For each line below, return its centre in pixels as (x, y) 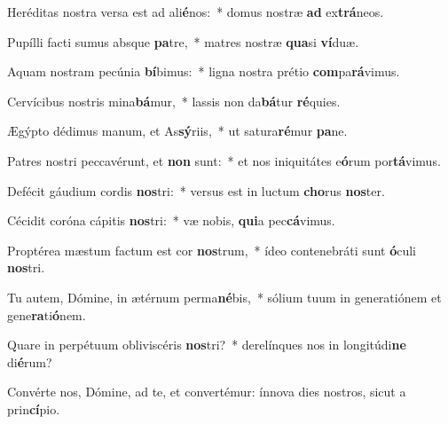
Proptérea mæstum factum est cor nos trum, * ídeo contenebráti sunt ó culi (212, 250)
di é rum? (30, 361)
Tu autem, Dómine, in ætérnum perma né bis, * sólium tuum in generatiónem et (224, 297)
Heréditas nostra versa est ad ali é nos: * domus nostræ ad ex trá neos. (196, 12)
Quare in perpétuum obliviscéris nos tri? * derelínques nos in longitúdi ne (207, 345)
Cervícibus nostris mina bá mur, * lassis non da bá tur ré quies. (174, 101)
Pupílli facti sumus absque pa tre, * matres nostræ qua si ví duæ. (183, 41)
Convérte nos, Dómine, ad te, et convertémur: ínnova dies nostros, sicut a (207, 392)
